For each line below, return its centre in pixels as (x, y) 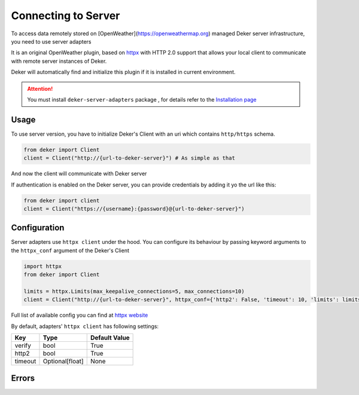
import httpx (43, 266)
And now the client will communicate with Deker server (79, 174)
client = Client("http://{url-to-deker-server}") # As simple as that (130, 158)
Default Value (110, 338)
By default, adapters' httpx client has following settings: (85, 326)
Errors (23, 378)
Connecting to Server (66, 16)
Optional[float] (63, 362)
